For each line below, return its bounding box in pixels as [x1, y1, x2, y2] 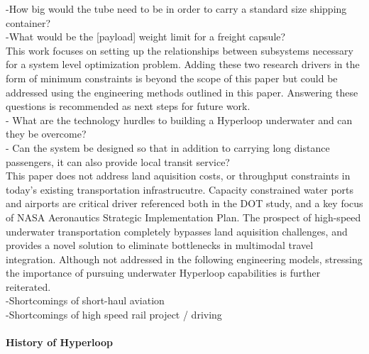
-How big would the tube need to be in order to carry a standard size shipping [6, 1, 347, 16]
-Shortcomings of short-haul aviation [6, 293, 165, 308]
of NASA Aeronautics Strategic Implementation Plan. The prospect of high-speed [6, 209, 361, 224]
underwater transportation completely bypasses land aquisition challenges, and [6, 223, 348, 238]
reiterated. [6, 279, 51, 294]
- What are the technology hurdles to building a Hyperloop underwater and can [6, 112, 353, 127]
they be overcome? [6, 126, 87, 141]
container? [6, 15, 51, 30]
